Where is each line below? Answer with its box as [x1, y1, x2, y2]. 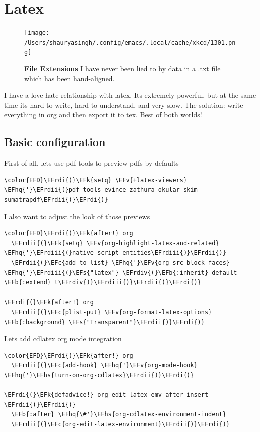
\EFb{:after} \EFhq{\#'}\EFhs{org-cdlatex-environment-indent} [11, 411, 226, 418]
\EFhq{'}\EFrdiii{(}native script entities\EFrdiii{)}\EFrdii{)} [4, 249, 226, 257]
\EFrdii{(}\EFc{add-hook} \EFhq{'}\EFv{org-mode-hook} [11, 362, 198, 369]
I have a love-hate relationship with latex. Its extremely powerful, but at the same [4, 90, 256, 100]
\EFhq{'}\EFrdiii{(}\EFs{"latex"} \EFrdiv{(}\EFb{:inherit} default [4, 269, 237, 276]
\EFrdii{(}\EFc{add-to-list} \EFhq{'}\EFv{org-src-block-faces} [11, 259, 230, 267]
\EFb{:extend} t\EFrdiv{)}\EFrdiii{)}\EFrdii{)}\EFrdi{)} [4, 279, 201, 286]
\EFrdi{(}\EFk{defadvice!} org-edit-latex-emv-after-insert [4, 391, 209, 399]
